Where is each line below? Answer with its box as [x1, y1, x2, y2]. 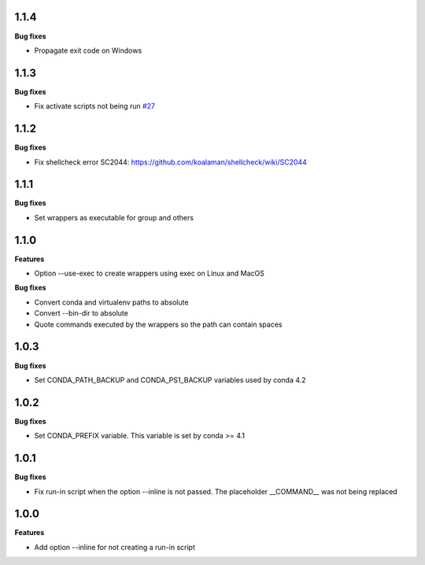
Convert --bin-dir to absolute [34, 308, 129, 318]
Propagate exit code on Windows [34, 46, 142, 55]
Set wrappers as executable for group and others [34, 212, 194, 222]
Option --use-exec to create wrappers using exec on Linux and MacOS [34, 268, 265, 279]
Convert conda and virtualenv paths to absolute [34, 297, 189, 307]
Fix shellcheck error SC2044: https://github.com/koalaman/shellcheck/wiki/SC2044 [34, 157, 307, 167]
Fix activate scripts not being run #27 [34, 102, 155, 111]
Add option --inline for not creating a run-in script [34, 542, 196, 552]
